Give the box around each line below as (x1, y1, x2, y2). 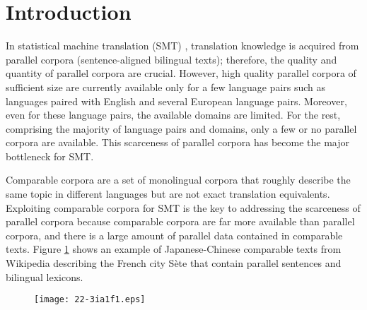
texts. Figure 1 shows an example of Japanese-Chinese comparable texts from (6, 242, 342, 256)
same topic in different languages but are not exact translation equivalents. (6, 186, 330, 201)
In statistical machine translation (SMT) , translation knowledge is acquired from (6, 38, 359, 53)
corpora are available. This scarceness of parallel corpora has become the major (6, 135, 349, 150)
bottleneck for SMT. (6, 148, 94, 163)
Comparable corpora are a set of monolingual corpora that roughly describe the (6, 172, 351, 187)
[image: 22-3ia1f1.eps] (34, 294, 146, 305)
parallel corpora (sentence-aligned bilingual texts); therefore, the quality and (6, 52, 337, 66)
